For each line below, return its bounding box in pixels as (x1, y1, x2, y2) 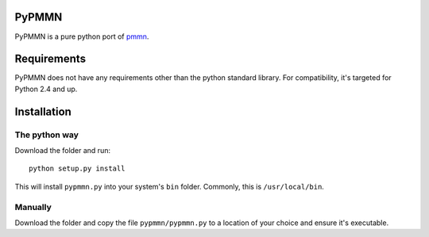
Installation (14, 105, 71, 118)
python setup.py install (29, 164, 126, 174)
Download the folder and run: (14, 145, 111, 155)
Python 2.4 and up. (14, 84, 78, 94)
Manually (14, 201, 52, 212)
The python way (14, 129, 79, 140)
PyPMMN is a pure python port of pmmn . (14, 32, 149, 41)
